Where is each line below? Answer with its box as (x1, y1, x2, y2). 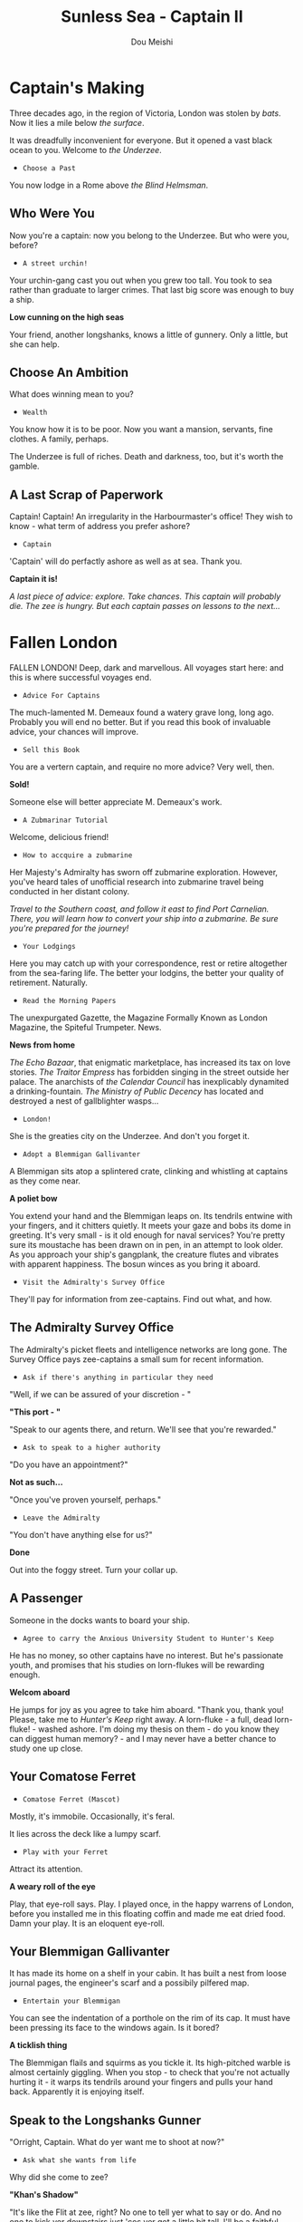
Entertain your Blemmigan (22, 1996, 120, 2006)
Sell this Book (22, 746, 80, 755)
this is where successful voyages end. (9, 672, 152, 683)
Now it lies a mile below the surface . (9, 117, 145, 128)
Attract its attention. (9, 1863, 83, 1874)
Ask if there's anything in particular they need (22, 1373, 214, 1382)
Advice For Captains (22, 691, 100, 700)
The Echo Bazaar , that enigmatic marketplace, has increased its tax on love (9, 1058, 291, 1068)
